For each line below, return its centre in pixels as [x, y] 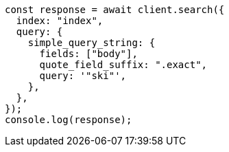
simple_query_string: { [92, 43]
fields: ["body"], [88, 54]
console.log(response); [69, 120]
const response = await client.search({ [115, 10]
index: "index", [60, 21]
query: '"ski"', [83, 76]
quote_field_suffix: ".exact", [123, 65]
